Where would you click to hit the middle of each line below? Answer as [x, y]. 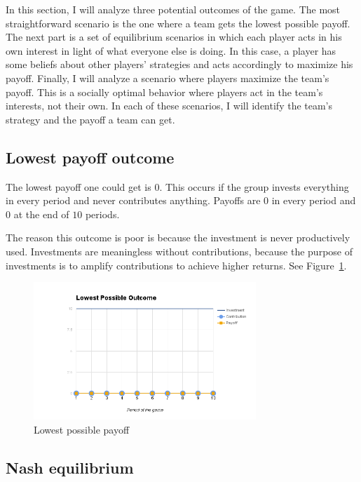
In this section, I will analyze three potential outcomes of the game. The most [173, 9]
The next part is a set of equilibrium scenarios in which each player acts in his [174, 37]
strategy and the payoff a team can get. [90, 119]
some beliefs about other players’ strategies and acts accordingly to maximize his [179, 64]
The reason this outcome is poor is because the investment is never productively [178, 237]
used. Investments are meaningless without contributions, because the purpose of [179, 251]
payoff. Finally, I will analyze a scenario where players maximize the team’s [168, 78]
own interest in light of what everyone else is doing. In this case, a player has [171, 50]
